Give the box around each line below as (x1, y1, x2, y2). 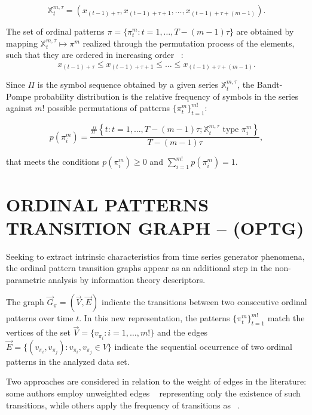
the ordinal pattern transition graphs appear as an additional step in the (6, 262, 273, 274)
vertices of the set (6, 326, 71, 339)
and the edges (157, 326, 207, 339)
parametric (6, 273, 46, 285)
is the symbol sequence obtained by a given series (37, 78, 219, 91)
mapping (6, 36, 38, 49)
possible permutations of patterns (47, 102, 170, 114)
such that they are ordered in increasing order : (6, 48, 183, 61)
